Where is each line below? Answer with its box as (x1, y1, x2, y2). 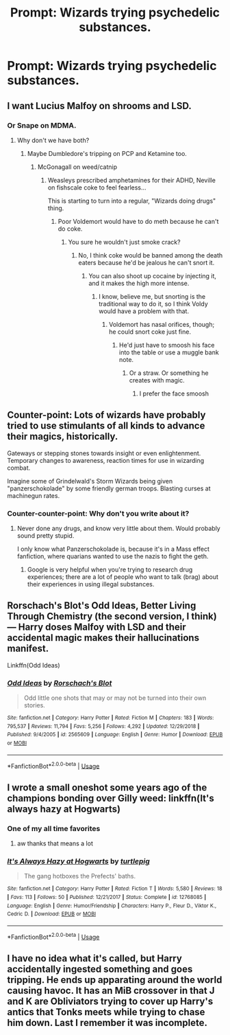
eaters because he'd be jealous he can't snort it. (78, 258, 215, 266)
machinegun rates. (7, 491, 60, 499)
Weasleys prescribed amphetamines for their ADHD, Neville (47, 176, 216, 184)
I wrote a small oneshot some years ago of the (7, 782, 207, 793)
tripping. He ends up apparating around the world (7, 974, 222, 986)
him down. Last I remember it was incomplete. (7, 1017, 207, 1029)
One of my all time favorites (7, 823, 101, 833)
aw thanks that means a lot (16, 839, 94, 848)
